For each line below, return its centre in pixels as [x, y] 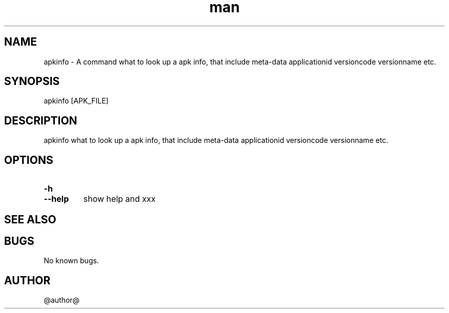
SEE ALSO [30, 219]
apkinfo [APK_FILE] [76, 101]
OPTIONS [29, 160]
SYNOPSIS [32, 81]
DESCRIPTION [41, 120]
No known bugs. [71, 261]
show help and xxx [119, 199]
